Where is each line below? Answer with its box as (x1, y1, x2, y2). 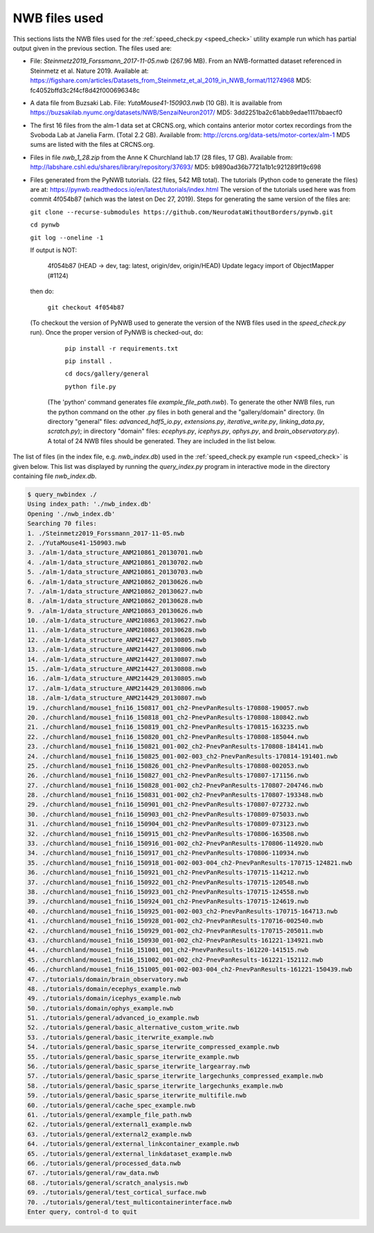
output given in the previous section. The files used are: (12, 44, 172, 52)
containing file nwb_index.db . (12, 472, 97, 480)
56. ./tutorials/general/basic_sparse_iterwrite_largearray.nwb (27, 1063, 251, 1070)
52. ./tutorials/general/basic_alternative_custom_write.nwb (27, 1024, 240, 1031)
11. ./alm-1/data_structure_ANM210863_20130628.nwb (27, 626, 207, 634)
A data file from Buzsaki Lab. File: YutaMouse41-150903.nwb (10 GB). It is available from (30, 98, 283, 107)
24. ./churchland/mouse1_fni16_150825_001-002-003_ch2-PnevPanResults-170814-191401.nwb (27, 752, 339, 760)
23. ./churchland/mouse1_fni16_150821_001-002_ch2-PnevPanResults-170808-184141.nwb (27, 743, 323, 751)
